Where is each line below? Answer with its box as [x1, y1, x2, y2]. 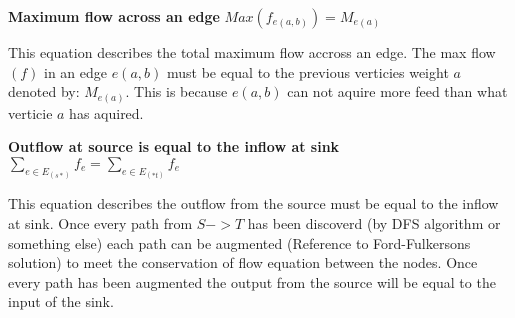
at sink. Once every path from [8, 212, 193, 233]
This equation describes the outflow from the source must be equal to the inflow [8, 193, 499, 214]
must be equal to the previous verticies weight [166, 61, 449, 82]
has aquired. [69, 102, 144, 123]
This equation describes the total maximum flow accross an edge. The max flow [8, 42, 496, 62]
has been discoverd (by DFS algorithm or [247, 212, 501, 233]
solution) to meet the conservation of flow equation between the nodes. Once [8, 252, 478, 273]
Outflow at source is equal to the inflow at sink [8, 136, 340, 157]
